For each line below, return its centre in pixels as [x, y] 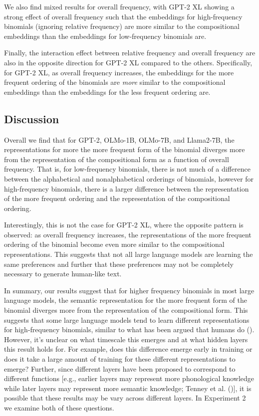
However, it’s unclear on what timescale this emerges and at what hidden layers [126, 339]
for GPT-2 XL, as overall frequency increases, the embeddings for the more [119, 72]
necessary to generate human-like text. [63, 274]
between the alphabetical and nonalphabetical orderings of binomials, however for [129, 178]
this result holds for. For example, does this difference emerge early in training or [128, 349]
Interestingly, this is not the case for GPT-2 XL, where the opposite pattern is [124, 225]
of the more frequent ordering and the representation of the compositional [117, 198]
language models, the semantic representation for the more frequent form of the [126, 300]
